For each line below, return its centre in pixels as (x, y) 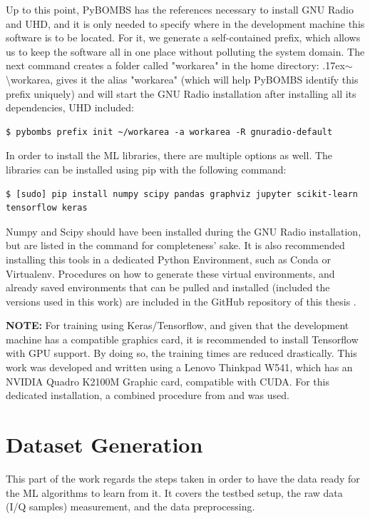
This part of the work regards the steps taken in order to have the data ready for (183, 478)
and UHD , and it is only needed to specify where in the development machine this (185, 23)
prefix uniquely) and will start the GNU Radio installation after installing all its (181, 93)
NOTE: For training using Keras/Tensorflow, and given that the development (178, 325)
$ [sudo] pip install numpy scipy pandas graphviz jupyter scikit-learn (182, 194)
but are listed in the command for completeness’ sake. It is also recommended (175, 245)
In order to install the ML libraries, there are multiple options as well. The (169, 155)
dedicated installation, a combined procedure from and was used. (148, 395)
